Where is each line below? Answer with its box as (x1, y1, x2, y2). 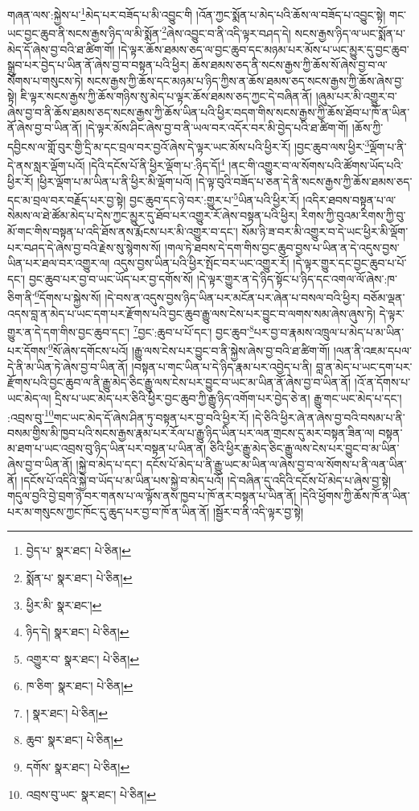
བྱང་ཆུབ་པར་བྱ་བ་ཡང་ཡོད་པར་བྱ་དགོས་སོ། (28, 270, 194, 287)
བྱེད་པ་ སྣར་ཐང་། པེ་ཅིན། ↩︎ (26, 542, 131, 559)
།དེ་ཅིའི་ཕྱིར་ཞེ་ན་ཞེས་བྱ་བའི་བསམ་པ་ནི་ (252, 408, 405, 425)
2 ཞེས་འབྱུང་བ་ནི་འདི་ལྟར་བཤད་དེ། (162, 23, 291, 41)
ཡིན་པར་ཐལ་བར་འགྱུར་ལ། (7, 254, 110, 271)
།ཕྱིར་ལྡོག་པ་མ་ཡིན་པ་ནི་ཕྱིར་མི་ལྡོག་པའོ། (37, 172, 192, 189)
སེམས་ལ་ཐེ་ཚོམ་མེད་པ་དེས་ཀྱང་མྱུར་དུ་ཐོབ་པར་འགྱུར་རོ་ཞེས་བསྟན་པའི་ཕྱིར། (7, 207, 298, 224)
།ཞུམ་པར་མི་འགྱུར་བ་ (315, 88, 397, 105)
